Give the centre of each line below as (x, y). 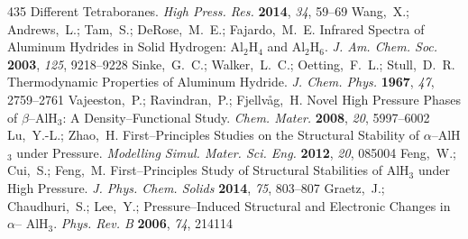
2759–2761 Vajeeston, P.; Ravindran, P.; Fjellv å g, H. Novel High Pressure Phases (234, 99)
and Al (286, 46)
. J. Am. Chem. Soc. (381, 46)
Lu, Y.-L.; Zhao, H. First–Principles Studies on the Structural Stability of (214, 135)
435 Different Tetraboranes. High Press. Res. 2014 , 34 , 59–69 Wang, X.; (208, 11)
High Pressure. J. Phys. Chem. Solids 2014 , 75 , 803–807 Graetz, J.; (196, 187)
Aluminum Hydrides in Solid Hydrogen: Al (125, 46)
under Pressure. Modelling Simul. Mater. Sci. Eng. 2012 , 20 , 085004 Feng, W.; (236, 152)
